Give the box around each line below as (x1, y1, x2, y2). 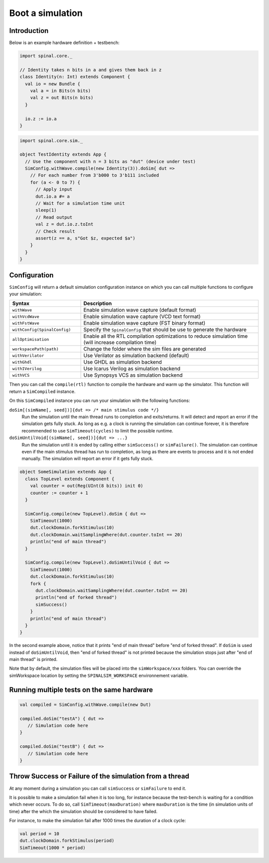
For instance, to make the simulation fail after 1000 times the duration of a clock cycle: (9, 818, 186, 824)
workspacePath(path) (12, 346, 59, 352)
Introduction (9, 26, 49, 35)
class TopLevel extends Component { (25, 476, 115, 481)
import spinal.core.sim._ (19, 138, 83, 143)
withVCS (12, 372, 30, 378)
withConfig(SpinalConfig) (12, 327, 71, 332)
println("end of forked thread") (35, 595, 117, 601)
